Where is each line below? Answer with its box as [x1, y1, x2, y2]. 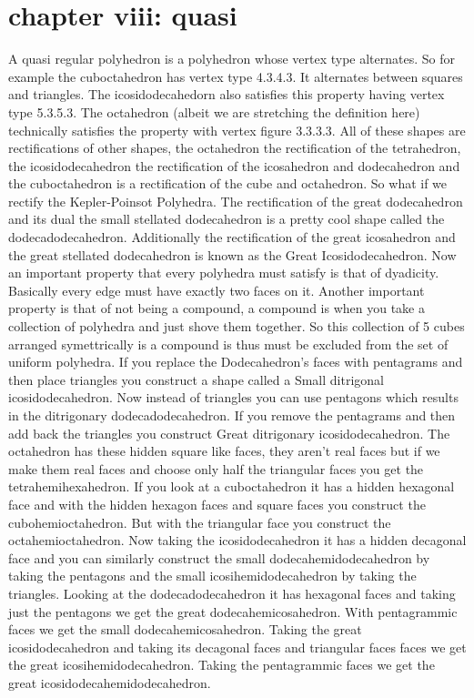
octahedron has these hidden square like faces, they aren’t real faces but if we [8, 441, 440, 460]
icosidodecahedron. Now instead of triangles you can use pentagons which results [8, 388, 459, 407]
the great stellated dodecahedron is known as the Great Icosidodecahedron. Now [8, 245, 457, 264]
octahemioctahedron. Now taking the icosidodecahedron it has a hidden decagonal [8, 531, 467, 550]
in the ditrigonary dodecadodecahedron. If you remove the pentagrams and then [8, 406, 456, 424]
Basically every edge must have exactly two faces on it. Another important [8, 280, 425, 299]
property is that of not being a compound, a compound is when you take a [8, 298, 425, 318]
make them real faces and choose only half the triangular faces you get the [8, 459, 424, 478]
